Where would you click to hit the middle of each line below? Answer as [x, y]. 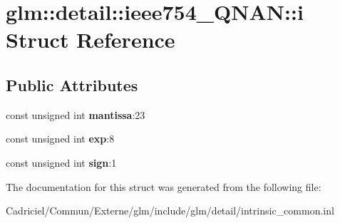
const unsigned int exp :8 [60, 139]
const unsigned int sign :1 [61, 162]
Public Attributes [72, 84]
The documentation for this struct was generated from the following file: [164, 186]
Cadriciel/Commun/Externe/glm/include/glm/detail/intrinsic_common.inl [170, 211]
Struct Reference [91, 40]
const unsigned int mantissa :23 [76, 114]
